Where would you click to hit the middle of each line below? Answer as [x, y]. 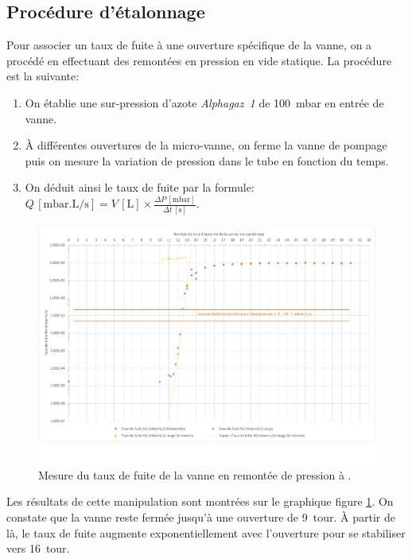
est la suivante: [43, 76]
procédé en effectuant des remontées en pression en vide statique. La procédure [199, 60]
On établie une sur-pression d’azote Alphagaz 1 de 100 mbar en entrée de [204, 102]
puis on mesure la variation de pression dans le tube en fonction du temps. [207, 160]
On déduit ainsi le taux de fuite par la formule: [140, 187]
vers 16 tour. [38, 548]
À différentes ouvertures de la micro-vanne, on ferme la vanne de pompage [206, 145]
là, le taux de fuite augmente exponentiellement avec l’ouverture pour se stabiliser [206, 532]
